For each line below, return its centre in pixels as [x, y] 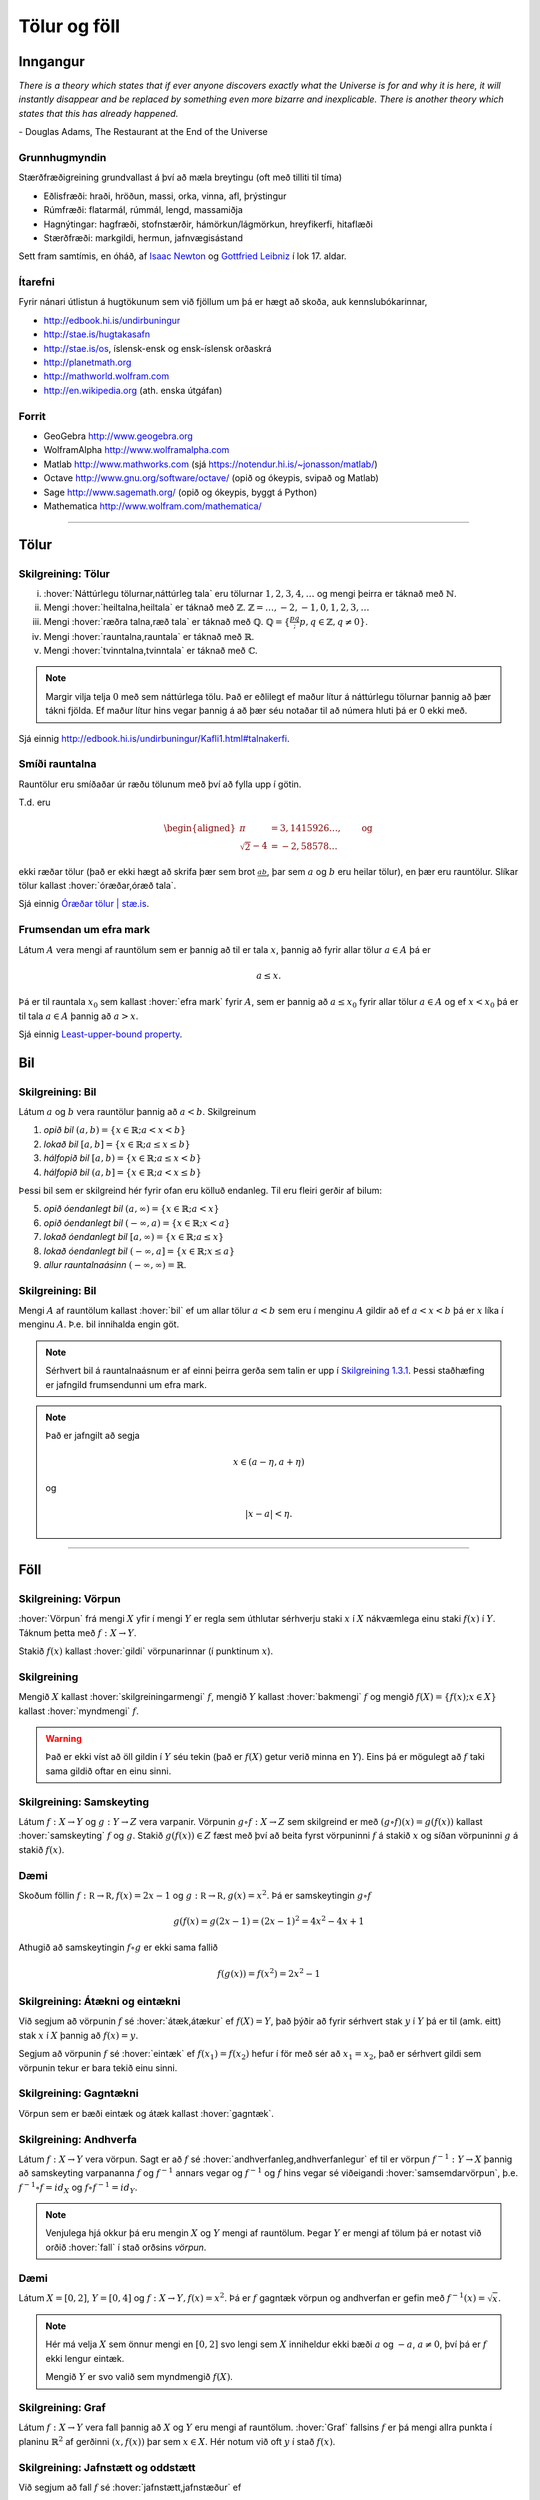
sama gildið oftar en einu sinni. [108, 1771]
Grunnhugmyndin [62, 157]
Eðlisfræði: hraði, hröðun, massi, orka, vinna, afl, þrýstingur [165, 196]
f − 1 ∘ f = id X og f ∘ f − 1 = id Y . [78, 2187]
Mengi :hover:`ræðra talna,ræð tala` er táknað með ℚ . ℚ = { [166, 621]
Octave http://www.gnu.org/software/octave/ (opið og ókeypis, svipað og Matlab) [211, 478]
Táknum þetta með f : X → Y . [77, 1632]
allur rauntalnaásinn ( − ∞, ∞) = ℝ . [115, 1264]
